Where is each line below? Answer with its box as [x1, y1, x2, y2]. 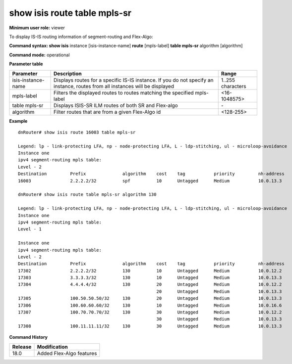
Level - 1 [18, 227, 42, 232]
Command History [9, 334, 48, 340]
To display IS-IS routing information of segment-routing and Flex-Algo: [9, 34, 153, 40]
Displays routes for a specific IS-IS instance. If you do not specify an [54, 77, 214, 84]
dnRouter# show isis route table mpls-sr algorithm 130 [18, 192, 157, 197]
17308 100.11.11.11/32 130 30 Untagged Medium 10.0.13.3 [18, 323, 282, 329]
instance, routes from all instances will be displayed [54, 83, 175, 90]
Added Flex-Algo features [37, 350, 97, 357]
